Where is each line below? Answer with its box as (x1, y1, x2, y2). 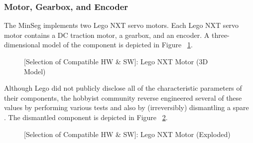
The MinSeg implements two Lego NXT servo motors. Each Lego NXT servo (4, 20, 239, 30)
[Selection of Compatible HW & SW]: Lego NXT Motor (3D (24, 56, 208, 66)
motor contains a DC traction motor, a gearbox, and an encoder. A (4, 29, 210, 40)
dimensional (4, 39, 40, 50)
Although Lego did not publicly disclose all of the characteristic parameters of (4, 83, 242, 93)
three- (211, 29, 230, 40)
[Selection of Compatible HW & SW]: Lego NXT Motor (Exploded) (24, 129, 231, 139)
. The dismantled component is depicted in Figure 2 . (4, 112, 168, 122)
